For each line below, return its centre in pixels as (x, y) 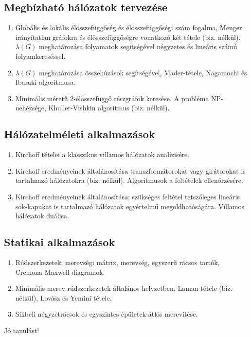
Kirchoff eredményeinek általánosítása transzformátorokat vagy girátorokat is (130, 170)
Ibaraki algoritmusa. (45, 82)
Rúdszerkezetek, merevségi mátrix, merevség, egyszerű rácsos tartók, (117, 262)
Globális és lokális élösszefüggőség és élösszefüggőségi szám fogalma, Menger (129, 27)
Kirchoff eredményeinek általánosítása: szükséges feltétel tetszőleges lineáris (127, 196)
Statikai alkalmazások (60, 242)
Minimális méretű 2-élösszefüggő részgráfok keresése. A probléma (112, 98)
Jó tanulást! (22, 330)
